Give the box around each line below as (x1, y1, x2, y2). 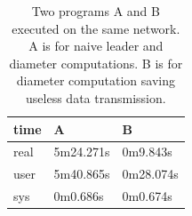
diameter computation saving (16, 71, 175, 90)
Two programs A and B (31, 2, 160, 20)
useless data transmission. (26, 88, 166, 107)
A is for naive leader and (28, 36, 164, 55)
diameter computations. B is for (9, 53, 183, 72)
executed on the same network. (12, 19, 180, 37)
